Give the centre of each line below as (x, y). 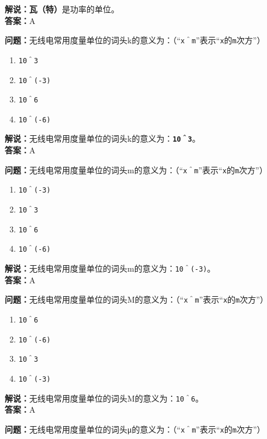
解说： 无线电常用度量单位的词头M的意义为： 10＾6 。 (104, 398)
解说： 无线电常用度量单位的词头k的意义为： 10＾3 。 (103, 138)
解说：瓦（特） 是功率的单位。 (62, 9)
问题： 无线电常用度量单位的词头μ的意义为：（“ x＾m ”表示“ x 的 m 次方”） (135, 429)
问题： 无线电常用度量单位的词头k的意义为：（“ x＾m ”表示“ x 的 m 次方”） (135, 40)
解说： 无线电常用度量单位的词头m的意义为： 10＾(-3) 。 (110, 268)
